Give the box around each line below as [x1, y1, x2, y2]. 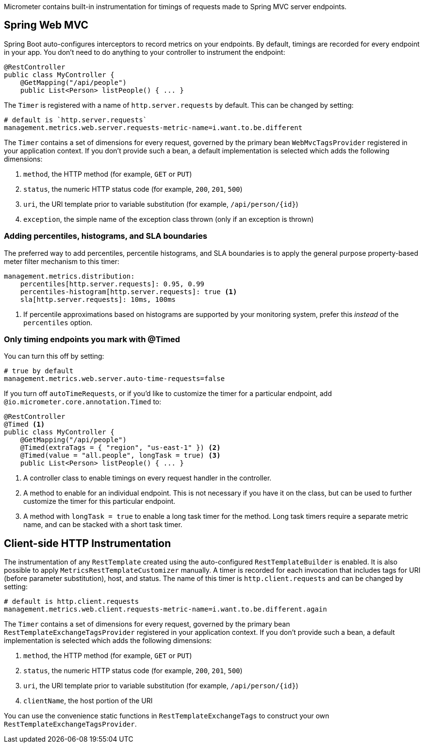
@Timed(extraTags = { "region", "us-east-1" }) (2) [20, 444, 221, 452]
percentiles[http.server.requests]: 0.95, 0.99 [20, 280, 205, 288]
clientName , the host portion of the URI [23, 697, 153, 705]
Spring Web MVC [4, 19, 89, 32]
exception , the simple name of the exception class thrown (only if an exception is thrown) [23, 215, 314, 223]
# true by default [4, 367, 74, 375]
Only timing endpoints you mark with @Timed [4, 334, 180, 344]
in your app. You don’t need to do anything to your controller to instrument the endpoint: [4, 48, 285, 56]
